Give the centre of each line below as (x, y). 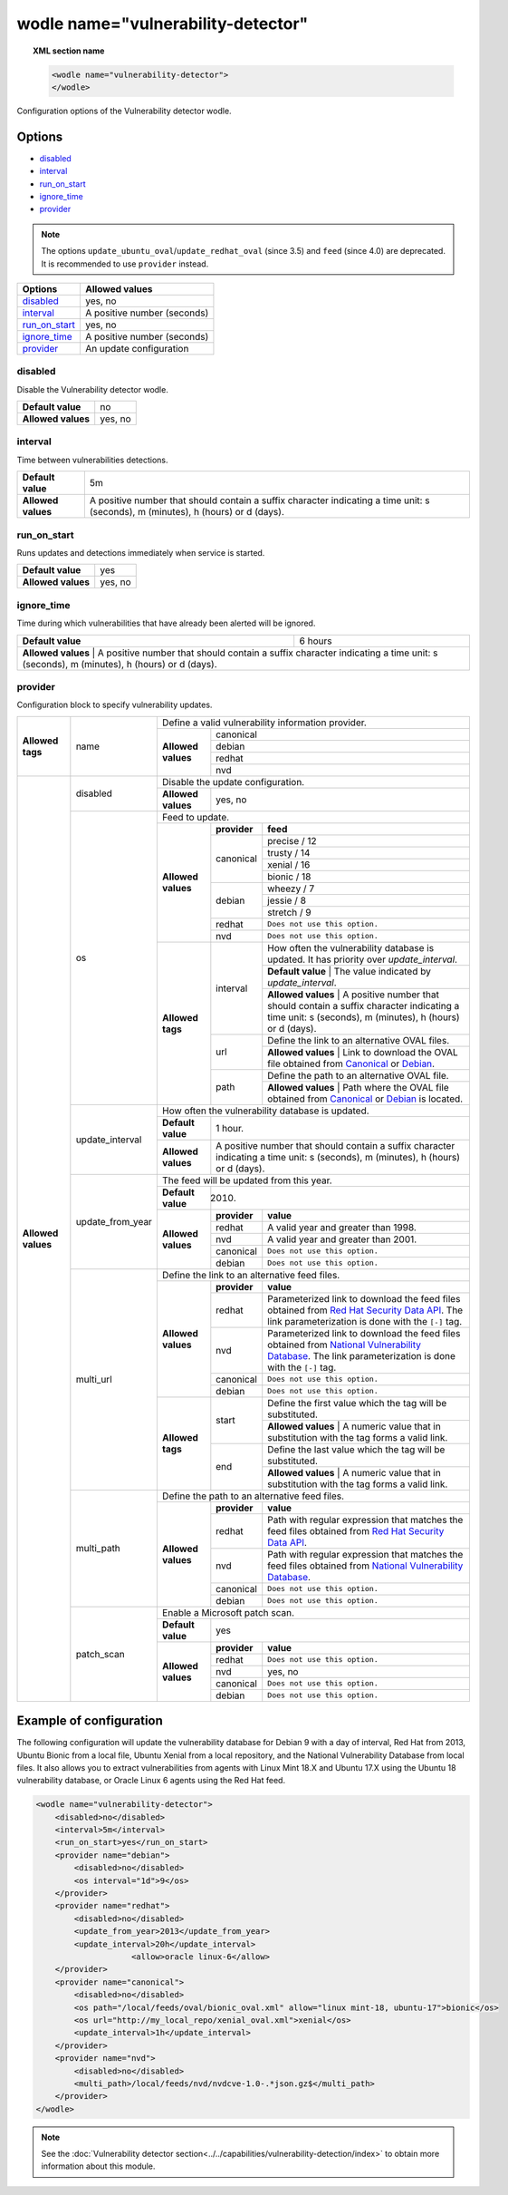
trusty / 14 (289, 852)
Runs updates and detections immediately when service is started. (141, 552)
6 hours (316, 641)
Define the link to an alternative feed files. (251, 1275)
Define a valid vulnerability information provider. (264, 723)
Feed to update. (196, 817)
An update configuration (137, 348)
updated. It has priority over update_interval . (362, 959)
